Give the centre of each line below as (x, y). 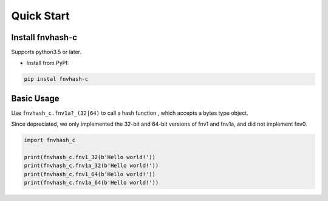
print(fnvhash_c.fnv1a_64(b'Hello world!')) (91, 183)
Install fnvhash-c (44, 37)
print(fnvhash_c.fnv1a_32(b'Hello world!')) (91, 166)
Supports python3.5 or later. (46, 52)
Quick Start (40, 16)
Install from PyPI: (48, 63)
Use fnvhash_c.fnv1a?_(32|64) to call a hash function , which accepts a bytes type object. (130, 113)
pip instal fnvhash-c (56, 79)
